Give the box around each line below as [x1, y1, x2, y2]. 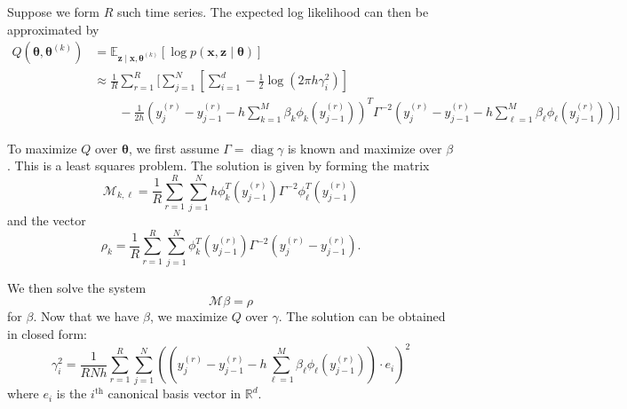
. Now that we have [33, 307, 139, 326]
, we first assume [128, 138, 219, 157]
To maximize [7, 138, 77, 157]
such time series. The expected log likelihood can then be [116, 3, 429, 20]
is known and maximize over [287, 138, 442, 157]
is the [56, 384, 87, 403]
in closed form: [7, 325, 87, 342]
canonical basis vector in [107, 384, 242, 403]
